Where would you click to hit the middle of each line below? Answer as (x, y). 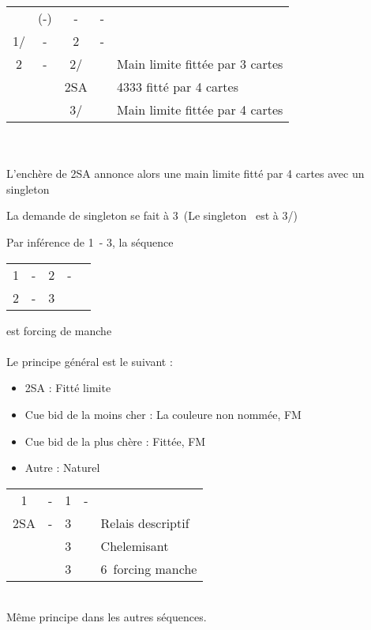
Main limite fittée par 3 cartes (200, 64)
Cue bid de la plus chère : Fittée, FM (115, 441)
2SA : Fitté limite (68, 388)
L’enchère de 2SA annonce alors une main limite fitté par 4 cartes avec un (185, 174)
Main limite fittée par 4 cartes (200, 109)
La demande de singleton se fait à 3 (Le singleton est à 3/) (152, 215)
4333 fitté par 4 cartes (178, 87)
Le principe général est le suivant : (90, 361)
